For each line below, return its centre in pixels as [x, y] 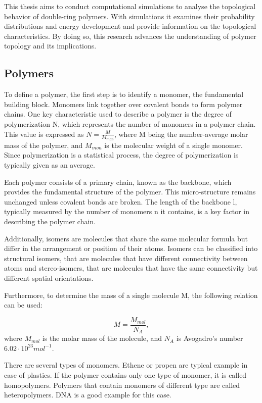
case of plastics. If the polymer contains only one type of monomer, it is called [125, 374]
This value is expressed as [44, 134]
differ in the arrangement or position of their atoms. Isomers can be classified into [131, 248]
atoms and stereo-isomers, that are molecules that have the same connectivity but [131, 268]
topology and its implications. [50, 46]
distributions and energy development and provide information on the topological [130, 26]
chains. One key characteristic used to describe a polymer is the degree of [118, 114]
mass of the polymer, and [43, 145]
